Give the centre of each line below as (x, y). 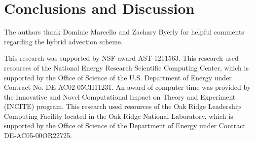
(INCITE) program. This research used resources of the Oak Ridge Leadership (123, 106)
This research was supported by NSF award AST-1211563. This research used (121, 58)
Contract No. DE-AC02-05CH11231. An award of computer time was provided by (127, 87)
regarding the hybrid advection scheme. (63, 41)
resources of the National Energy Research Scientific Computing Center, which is (126, 67)
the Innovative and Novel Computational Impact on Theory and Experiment (120, 96)
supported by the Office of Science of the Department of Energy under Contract (125, 125)
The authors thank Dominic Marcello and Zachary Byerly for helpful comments (124, 32)
